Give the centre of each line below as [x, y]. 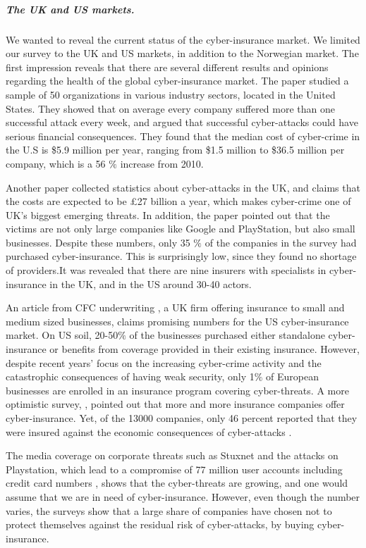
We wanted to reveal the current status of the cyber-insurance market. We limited [183, 39]
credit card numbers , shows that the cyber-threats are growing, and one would [177, 483]
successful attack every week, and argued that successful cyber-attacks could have [182, 122]
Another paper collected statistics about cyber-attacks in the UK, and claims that [183, 187]
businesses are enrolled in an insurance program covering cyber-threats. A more [177, 390]
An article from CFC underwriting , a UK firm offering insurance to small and [175, 307]
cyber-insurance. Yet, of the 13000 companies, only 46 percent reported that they [182, 418]
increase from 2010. [162, 163]
